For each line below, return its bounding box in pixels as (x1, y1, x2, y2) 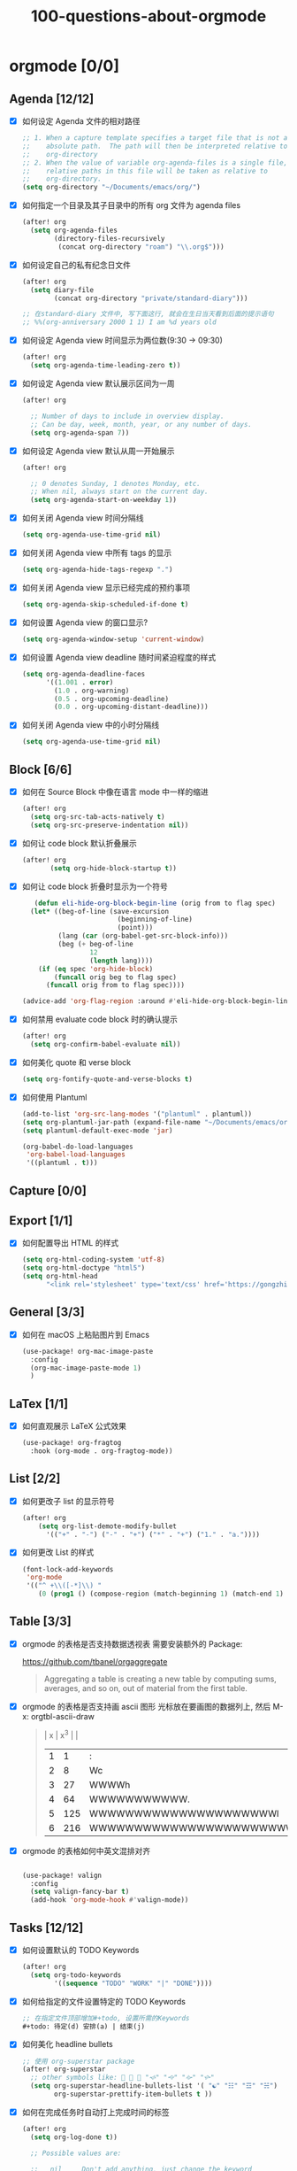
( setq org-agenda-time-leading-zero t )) (30, 361, 181, 370)
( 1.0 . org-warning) (54, 686, 130, 695)
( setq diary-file (30, 285, 95, 294)
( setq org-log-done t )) (30, 2132, 118, 2142)
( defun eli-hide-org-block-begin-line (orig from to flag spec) (34, 899, 276, 908)
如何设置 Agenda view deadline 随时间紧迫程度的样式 (21, 652, 217, 662)
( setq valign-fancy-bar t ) (30, 1888, 130, 1897)
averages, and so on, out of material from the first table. (43, 1682, 247, 1693)
